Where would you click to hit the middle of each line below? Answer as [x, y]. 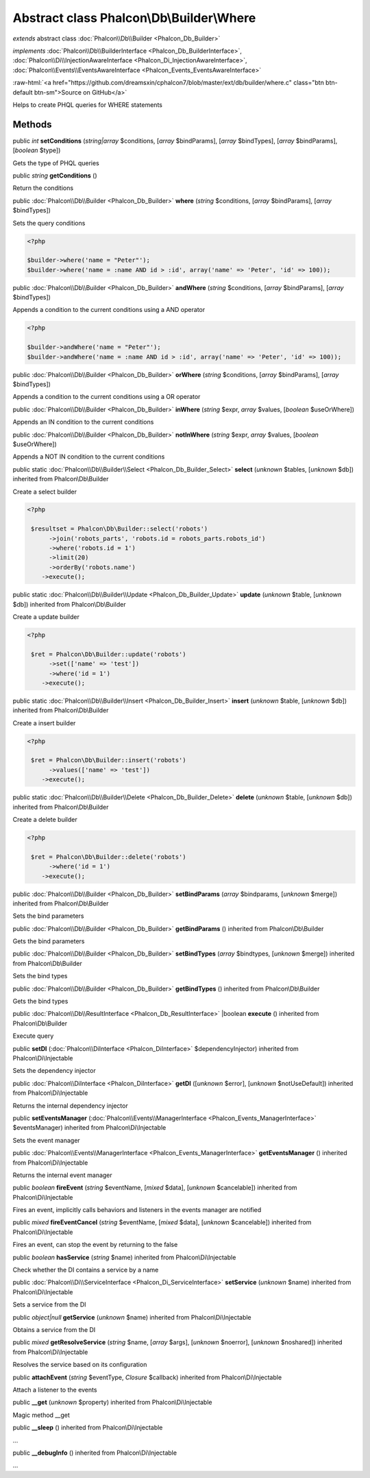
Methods [32, 124]
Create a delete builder [45, 820]
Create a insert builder [44, 723]
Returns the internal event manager [62, 1175]
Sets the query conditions [49, 223]
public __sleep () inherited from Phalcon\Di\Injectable [88, 1428]
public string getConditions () [55, 175]
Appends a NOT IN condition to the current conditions [89, 457]
